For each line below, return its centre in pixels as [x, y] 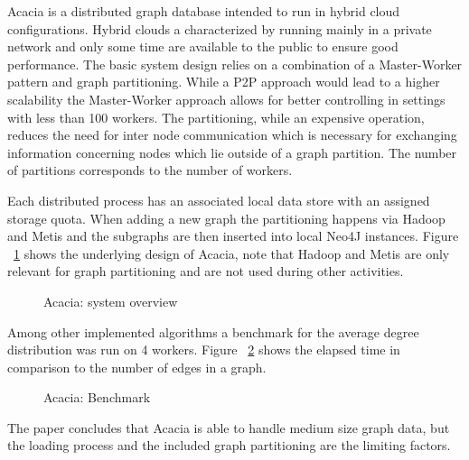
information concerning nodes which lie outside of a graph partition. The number [232, 152]
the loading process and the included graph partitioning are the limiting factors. [229, 445]
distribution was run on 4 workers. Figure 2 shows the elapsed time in [204, 350]
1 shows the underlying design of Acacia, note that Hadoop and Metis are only [232, 253]
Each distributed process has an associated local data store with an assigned [219, 200]
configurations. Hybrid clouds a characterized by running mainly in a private [220, 28]
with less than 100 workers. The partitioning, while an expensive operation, [216, 117]
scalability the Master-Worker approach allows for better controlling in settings [226, 99]
